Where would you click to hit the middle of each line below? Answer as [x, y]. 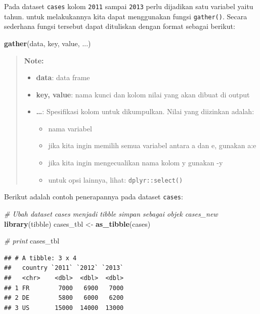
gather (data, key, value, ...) [48, 43]
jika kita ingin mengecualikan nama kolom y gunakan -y [136, 163]
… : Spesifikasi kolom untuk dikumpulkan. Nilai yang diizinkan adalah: [145, 111]
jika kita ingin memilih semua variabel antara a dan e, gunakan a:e [152, 145]
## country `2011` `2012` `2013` [64, 268]
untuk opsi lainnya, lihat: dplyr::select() [116, 179]
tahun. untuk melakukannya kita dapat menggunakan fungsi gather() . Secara [126, 16]
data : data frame [63, 77]
